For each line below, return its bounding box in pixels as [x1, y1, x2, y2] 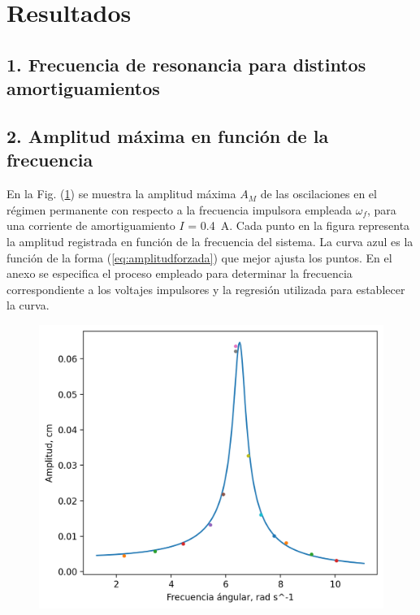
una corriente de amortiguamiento [6, 217, 175, 234]
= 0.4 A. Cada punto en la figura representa [188, 217, 410, 234]
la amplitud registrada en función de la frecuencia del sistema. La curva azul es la [6, 232, 414, 249]
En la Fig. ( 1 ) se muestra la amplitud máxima [6, 185, 236, 202]
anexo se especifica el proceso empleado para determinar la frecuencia [6, 265, 353, 282]
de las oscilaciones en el [260, 185, 377, 202]
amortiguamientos [6, 76, 160, 101]
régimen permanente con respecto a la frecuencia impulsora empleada [6, 201, 352, 218]
